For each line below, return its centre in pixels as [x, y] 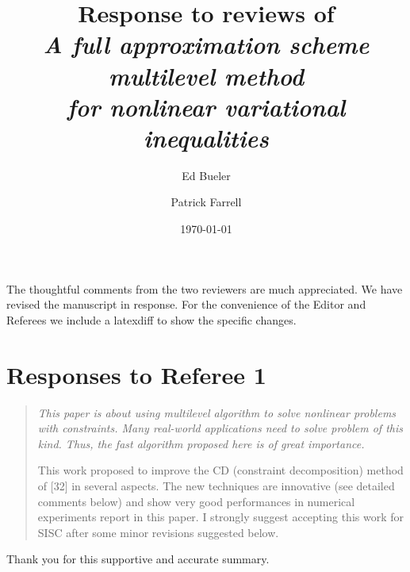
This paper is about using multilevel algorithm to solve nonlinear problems [217, 412]
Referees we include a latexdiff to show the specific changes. [151, 319]
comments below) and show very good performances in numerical [196, 501]
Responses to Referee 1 [136, 374]
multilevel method [206, 75]
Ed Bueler [206, 175]
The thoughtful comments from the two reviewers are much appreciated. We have [205, 288]
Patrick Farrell [206, 202]
